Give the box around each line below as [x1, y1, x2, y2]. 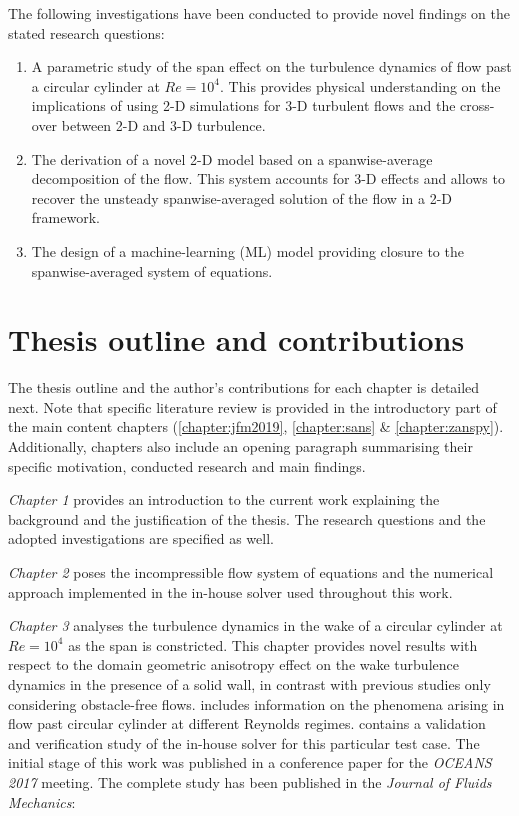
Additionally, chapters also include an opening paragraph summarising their [8, 436, 473, 457]
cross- [460, 95, 495, 116]
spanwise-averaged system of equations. [31, 260, 273, 281]
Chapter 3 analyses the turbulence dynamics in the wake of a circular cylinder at [8, 615, 503, 636]
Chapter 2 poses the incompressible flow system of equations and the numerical [8, 562, 494, 582]
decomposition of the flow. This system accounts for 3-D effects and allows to [31, 168, 505, 189]
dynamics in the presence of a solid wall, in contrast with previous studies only [8, 673, 491, 694]
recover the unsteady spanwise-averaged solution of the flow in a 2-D [31, 187, 452, 208]
